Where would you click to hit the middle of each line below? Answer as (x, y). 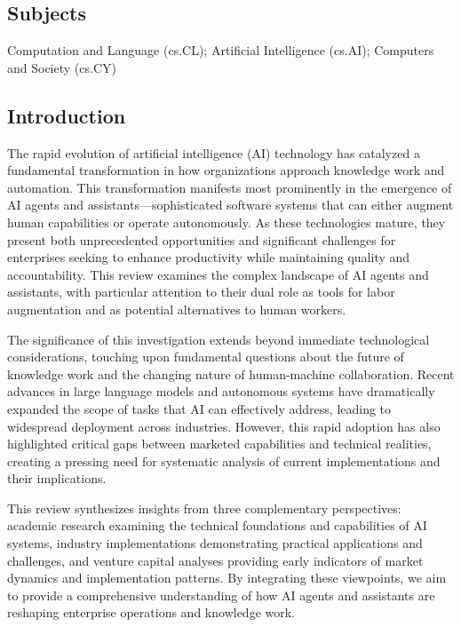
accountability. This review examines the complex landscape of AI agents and (218, 274)
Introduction (67, 115)
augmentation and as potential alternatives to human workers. (177, 309)
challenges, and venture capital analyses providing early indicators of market (215, 560)
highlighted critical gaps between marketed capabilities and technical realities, (219, 444)
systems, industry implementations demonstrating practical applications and (215, 543)
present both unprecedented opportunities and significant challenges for (202, 239)
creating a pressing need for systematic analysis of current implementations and (224, 460)
